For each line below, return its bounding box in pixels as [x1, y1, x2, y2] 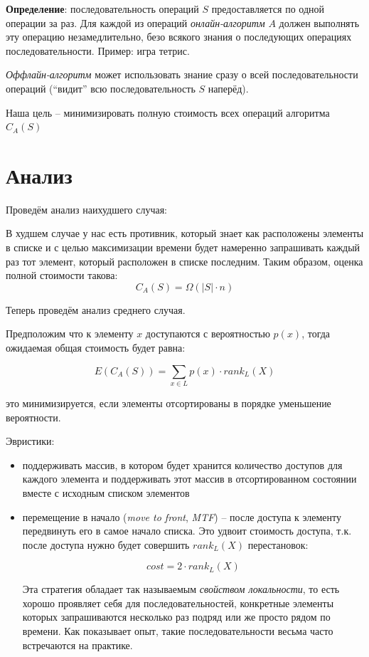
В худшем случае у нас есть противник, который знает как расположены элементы [6, 226, 364, 241]
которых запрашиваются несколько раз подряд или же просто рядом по [22, 609, 331, 624]
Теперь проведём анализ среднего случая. [6, 302, 186, 317]
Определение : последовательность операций [6, 1, 199, 16]
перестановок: [247, 537, 309, 552]
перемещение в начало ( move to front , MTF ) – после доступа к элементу [22, 509, 341, 524]
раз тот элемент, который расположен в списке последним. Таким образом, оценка [6, 253, 363, 268]
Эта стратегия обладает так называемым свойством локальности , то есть [22, 582, 340, 596]
